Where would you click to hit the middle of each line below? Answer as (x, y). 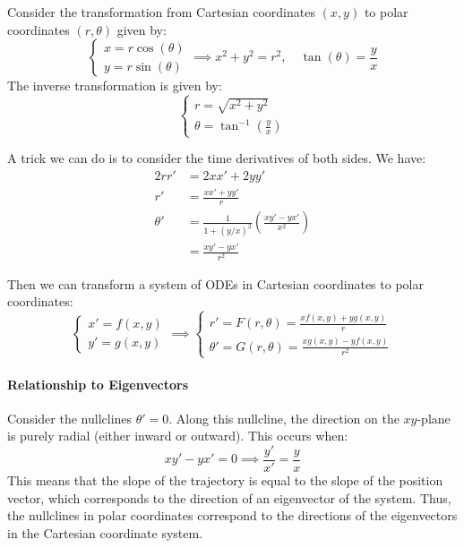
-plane (434, 418)
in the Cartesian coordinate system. (105, 532)
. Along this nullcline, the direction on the (284, 418)
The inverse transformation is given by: (115, 86)
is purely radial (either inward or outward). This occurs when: (178, 436)
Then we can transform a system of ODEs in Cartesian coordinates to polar (215, 283)
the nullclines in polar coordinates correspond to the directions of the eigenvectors (232, 515)
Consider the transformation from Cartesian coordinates (161, 12)
